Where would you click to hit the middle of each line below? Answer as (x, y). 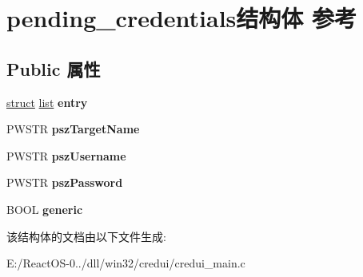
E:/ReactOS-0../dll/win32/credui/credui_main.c (126, 263)
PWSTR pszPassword (65, 182)
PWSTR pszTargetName (73, 129)
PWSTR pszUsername (66, 155)
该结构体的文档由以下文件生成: (86, 236)
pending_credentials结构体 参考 (182, 18)
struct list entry (47, 102)
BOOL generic (45, 209)
